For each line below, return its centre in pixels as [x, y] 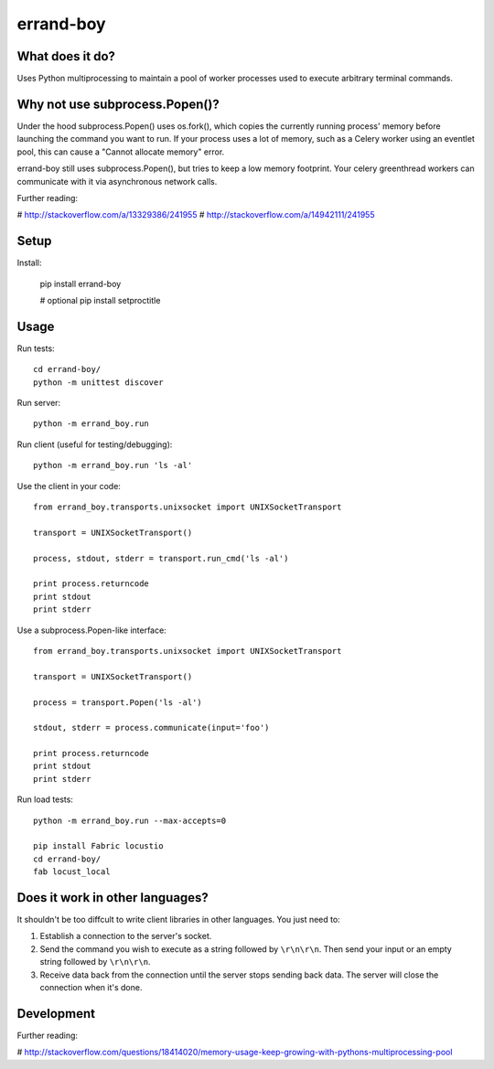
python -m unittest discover [98, 382]
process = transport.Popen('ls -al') [118, 702]
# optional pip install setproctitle [100, 300]
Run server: [39, 403]
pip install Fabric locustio [98, 846]
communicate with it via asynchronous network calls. [117, 181]
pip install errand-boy [81, 283]
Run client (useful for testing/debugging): [95, 444]
